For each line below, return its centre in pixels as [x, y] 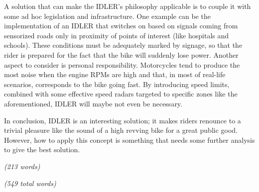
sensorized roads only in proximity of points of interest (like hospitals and [117, 35]
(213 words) [22, 166]
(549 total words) [30, 183]
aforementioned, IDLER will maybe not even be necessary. [93, 103]
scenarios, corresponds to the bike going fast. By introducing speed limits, [117, 84]
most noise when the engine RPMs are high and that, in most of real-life [115, 74]
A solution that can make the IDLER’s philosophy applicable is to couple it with [128, 6]
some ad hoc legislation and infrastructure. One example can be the [107, 16]
